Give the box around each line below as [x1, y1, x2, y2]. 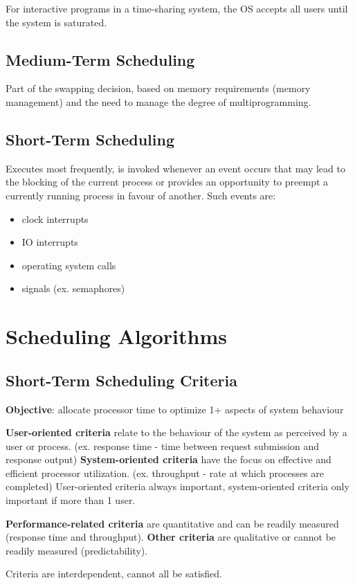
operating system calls [21, 258, 116, 272]
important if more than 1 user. [6, 493, 136, 507]
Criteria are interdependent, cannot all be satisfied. [6, 566, 222, 581]
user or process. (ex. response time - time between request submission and [6, 438, 320, 453]
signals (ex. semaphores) [21, 281, 125, 296]
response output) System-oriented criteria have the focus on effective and [6, 452, 331, 467]
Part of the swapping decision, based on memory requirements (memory [6, 81, 311, 96]
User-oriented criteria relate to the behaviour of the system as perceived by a [6, 425, 347, 440]
